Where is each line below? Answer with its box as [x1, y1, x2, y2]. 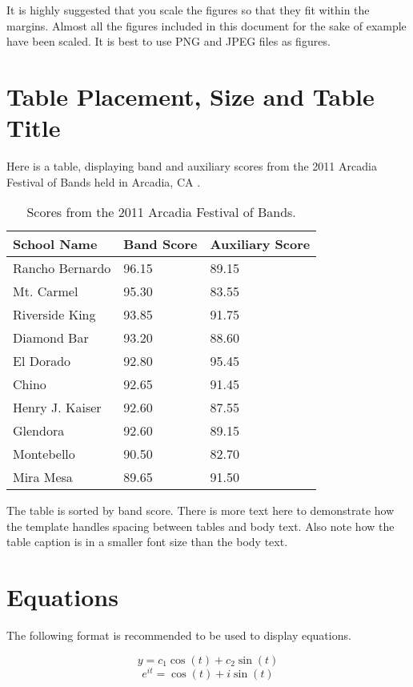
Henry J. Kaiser [13, 398, 102, 417]
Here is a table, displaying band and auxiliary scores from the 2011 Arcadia [6, 158, 377, 175]
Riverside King [13, 305, 96, 324]
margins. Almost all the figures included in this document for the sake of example [6, 17, 407, 34]
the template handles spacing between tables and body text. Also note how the [6, 517, 395, 534]
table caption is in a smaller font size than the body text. [6, 533, 288, 550]
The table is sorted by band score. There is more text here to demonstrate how [6, 502, 395, 519]
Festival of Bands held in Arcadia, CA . [6, 173, 201, 190]
